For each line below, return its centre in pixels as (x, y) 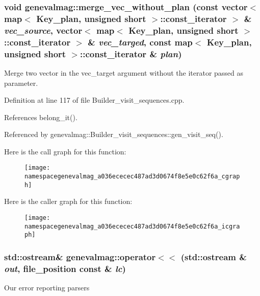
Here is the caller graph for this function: (68, 201)
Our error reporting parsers (47, 288)
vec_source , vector (43, 30)
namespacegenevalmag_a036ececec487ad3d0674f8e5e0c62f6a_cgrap (132, 177)
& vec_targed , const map (140, 42)
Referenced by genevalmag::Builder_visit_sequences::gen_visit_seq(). (114, 134)
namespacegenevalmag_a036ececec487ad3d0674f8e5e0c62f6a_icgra (132, 226)
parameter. (21, 83)
